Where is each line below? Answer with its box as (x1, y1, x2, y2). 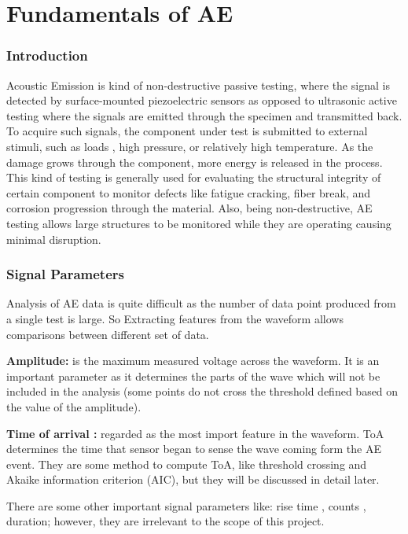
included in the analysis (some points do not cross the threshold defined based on (6, 383, 399, 400)
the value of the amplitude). (6, 398, 142, 414)
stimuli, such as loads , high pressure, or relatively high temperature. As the (6, 138, 373, 154)
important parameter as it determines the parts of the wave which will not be (6, 367, 380, 384)
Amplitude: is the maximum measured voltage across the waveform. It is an (6, 352, 380, 369)
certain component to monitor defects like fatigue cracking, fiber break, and (6, 184, 371, 201)
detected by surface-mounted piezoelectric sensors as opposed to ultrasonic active (6, 92, 397, 109)
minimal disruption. (6, 230, 101, 247)
